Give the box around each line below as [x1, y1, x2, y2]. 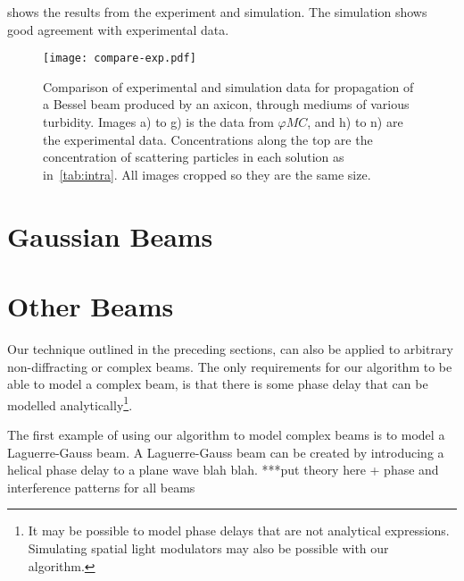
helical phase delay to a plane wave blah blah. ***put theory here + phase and [7, 460, 439, 479]
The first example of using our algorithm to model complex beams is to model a [7, 425, 445, 443]
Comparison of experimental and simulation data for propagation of [43, 77, 414, 96]
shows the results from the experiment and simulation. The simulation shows [7, 3, 427, 21]
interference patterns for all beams [7, 477, 195, 496]
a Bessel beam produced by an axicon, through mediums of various [43, 95, 410, 114]
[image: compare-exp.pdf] [43, 52, 196, 65]
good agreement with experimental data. [7, 20, 229, 38]
